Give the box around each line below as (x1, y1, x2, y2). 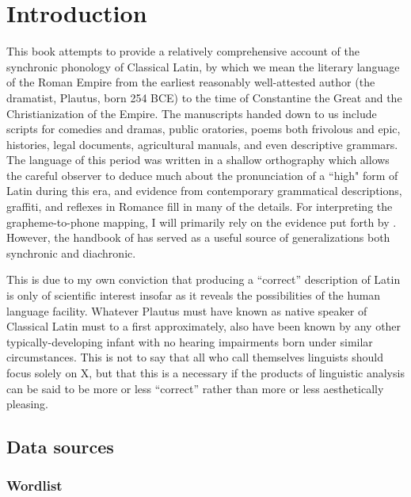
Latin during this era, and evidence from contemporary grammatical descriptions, (6, 182, 402, 199)
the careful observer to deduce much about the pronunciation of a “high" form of (6, 166, 398, 183)
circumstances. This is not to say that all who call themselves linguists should (6, 349, 383, 365)
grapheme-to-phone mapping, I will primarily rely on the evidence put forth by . (6, 213, 397, 230)
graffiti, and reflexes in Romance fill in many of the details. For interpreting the (6, 198, 393, 215)
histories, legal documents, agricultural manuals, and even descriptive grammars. (6, 136, 398, 152)
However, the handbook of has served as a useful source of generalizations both (6, 229, 390, 246)
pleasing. (6, 396, 48, 412)
